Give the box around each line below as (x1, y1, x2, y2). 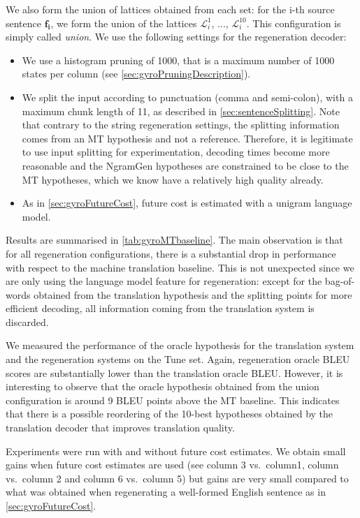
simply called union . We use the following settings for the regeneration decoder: (6, 29, 347, 44)
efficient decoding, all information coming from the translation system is (6, 301, 315, 316)
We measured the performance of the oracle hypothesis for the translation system (6, 338, 354, 353)
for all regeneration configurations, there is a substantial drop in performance (6, 246, 336, 260)
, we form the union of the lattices (50, 15, 197, 30)
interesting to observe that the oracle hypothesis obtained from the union (6, 379, 319, 394)
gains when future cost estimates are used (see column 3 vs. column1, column (6, 457, 339, 472)
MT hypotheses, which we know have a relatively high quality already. (22, 172, 324, 186)
